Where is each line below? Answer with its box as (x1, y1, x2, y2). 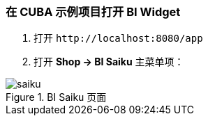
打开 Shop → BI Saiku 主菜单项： (34, 56, 184, 68)
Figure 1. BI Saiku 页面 (6, 91, 107, 104)
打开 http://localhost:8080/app (34, 32, 203, 45)
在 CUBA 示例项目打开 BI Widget (6, 5, 181, 19)
